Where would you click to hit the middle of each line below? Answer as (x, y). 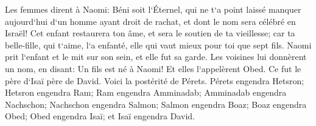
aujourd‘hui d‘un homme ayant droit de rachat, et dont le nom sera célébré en (150, 21)
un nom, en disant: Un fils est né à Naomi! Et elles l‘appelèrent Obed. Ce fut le (153, 68)
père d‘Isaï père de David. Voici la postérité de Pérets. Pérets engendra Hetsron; (155, 80)
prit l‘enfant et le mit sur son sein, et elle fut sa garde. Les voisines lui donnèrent (156, 57)
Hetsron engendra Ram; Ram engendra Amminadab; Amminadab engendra (146, 92)
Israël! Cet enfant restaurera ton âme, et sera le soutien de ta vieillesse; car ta (150, 33)
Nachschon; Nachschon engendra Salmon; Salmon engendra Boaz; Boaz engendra (156, 104)
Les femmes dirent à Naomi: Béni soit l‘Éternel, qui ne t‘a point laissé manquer (153, 9)
